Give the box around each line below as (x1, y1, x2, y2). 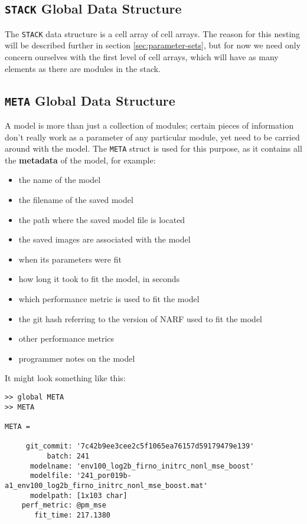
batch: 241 (47, 451, 90, 460)
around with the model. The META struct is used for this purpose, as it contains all (5, 142, 302, 155)
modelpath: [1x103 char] (30, 491, 128, 500)
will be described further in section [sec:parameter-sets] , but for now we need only (5, 39, 301, 51)
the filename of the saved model (18, 194, 133, 206)
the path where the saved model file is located (18, 213, 185, 225)
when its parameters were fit (18, 253, 122, 265)
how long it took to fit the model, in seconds (18, 273, 180, 285)
